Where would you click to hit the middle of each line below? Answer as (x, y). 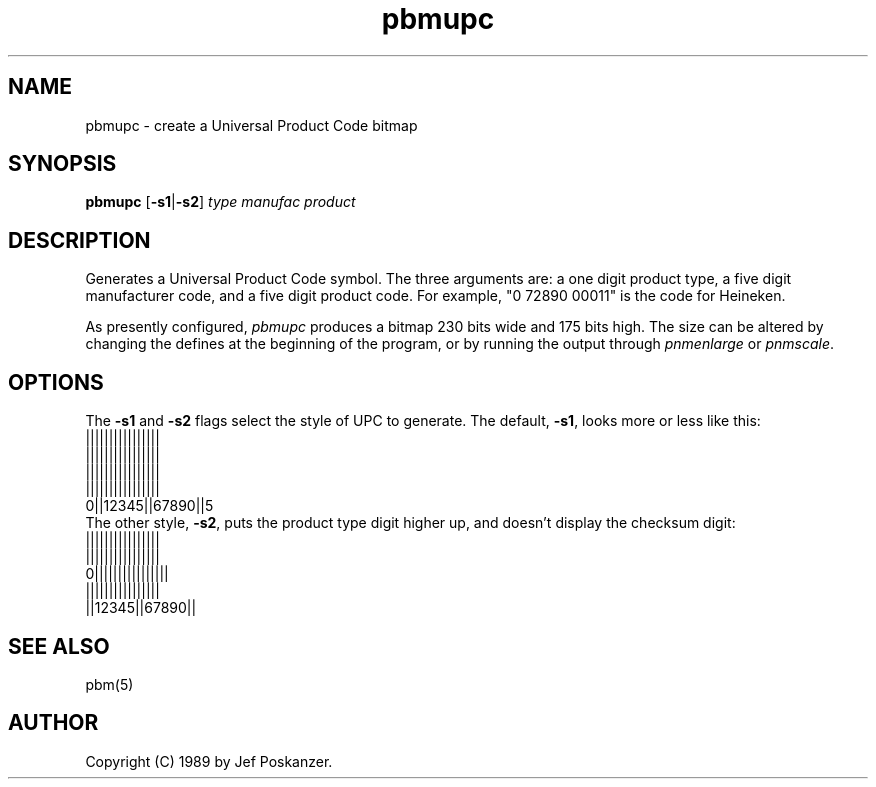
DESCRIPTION (79, 240)
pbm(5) (109, 684)
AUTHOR (53, 723)
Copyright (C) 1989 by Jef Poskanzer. (209, 761)
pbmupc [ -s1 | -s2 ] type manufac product (220, 202)
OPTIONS (56, 382)
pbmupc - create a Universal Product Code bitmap (251, 125)
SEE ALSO (59, 646)
